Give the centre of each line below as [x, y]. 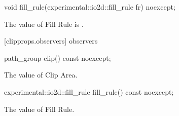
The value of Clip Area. [41, 75]
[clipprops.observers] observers [51, 41]
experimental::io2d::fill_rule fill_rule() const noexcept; [89, 91]
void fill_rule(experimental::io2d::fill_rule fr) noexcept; [90, 7]
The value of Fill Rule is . [44, 24]
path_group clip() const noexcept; [58, 57]
